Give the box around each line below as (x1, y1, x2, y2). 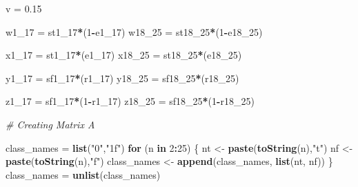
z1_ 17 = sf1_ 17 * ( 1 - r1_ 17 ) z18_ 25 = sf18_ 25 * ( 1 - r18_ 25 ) (6, 94, 255, 108)
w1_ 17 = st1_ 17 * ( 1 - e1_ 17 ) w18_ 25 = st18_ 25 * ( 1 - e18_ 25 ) (6, 24, 263, 39)
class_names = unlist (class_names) (6, 167, 161, 181)
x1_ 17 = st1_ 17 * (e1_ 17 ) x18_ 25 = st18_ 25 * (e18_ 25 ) (6, 48, 242, 62)
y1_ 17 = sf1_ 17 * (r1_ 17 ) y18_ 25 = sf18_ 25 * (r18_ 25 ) (6, 70, 239, 85)
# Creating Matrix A (6, 117, 95, 131)
